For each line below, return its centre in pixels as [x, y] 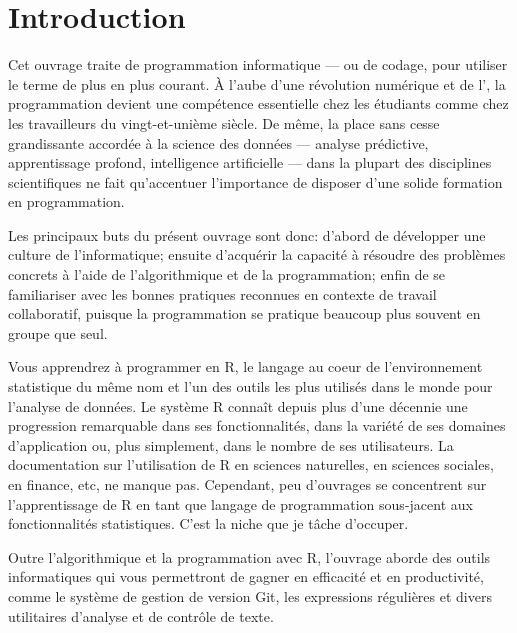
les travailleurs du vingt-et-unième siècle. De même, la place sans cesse [224, 122]
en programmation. [66, 201]
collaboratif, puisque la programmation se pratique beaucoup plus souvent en [244, 313]
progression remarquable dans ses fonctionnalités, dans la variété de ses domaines [257, 425]
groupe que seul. [58, 332]
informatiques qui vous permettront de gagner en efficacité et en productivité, [246, 576]
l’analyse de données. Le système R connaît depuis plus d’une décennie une [238, 405]
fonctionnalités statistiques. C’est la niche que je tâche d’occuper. [208, 523]
